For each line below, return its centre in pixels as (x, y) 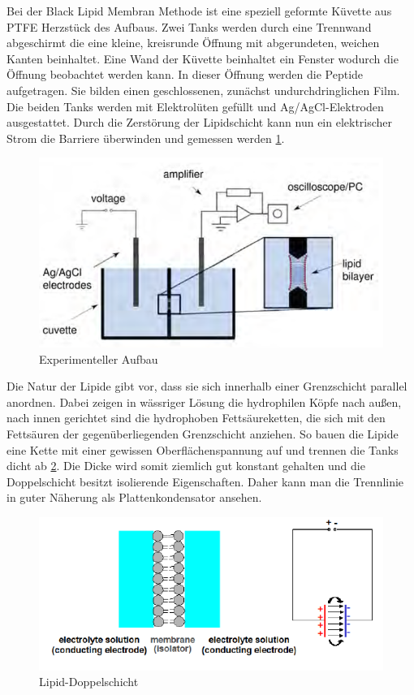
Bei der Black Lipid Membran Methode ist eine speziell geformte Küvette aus (199, 11)
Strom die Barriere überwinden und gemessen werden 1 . (146, 138)
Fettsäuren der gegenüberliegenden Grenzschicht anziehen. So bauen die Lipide (203, 433)
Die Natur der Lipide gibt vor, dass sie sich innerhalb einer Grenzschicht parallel (207, 386)
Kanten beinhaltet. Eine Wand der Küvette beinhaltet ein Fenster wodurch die (203, 58)
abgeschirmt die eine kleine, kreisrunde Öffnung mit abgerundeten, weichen (193, 43)
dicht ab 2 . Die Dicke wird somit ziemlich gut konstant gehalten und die (186, 466)
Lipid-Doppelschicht (89, 682)
